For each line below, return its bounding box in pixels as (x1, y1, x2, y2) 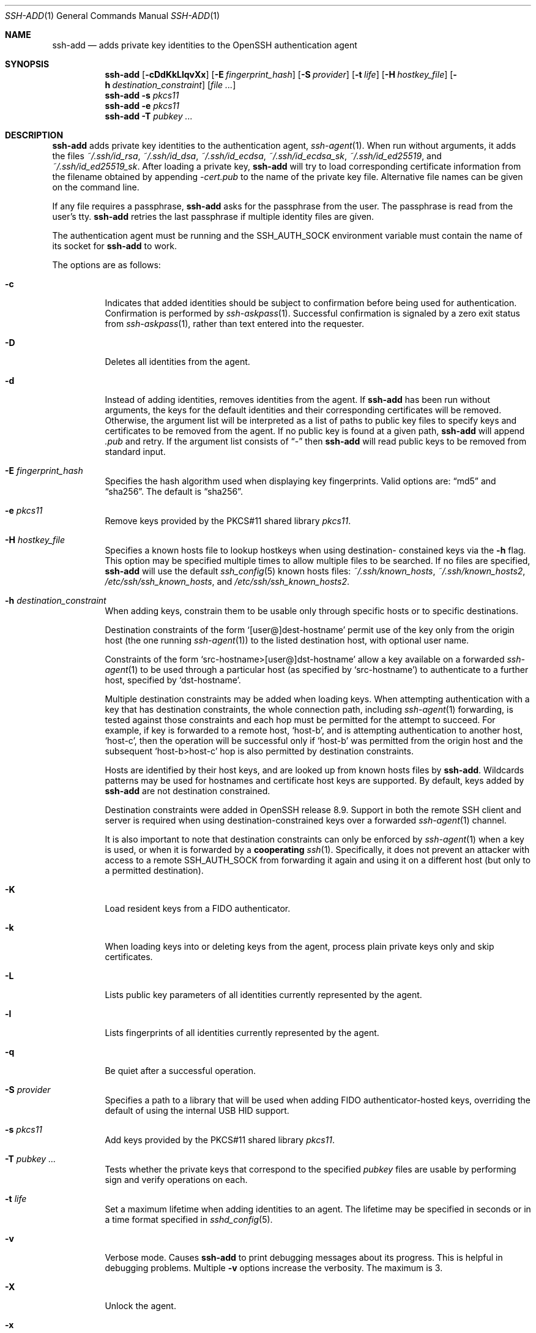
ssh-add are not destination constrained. (105, 786, 270, 796)
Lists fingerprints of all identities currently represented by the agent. (105, 1027, 379, 1038)
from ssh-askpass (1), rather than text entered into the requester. (105, 318, 365, 329)
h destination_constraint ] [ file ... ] (105, 80, 236, 90)
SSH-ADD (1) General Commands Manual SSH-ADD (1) (5, 10, 220, 21)
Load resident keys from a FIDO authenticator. (105, 903, 291, 914)
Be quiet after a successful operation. (105, 1065, 256, 1076)
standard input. (105, 446, 166, 457)
